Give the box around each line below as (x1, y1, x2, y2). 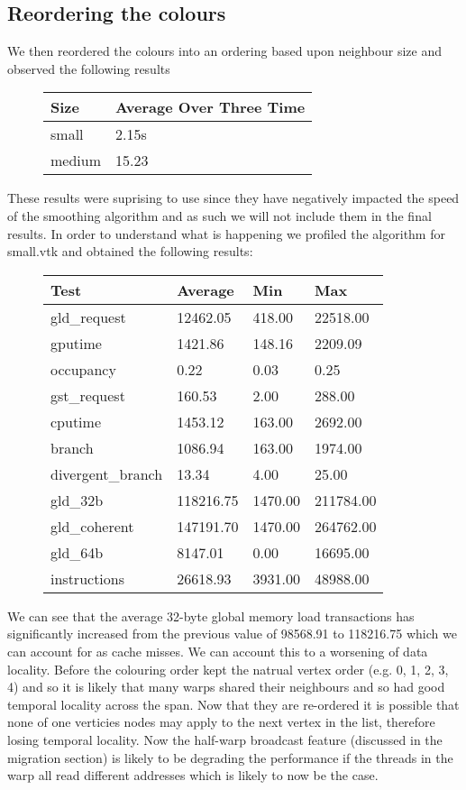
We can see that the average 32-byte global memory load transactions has (7, 606, 415, 625)
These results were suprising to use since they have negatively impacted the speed (7, 188, 460, 207)
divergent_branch (50, 463, 163, 484)
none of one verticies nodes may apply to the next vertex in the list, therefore (7, 712, 435, 731)
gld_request (50, 306, 126, 327)
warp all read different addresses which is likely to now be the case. (7, 766, 379, 785)
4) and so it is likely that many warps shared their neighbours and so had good (7, 677, 445, 696)
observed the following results (7, 59, 170, 78)
